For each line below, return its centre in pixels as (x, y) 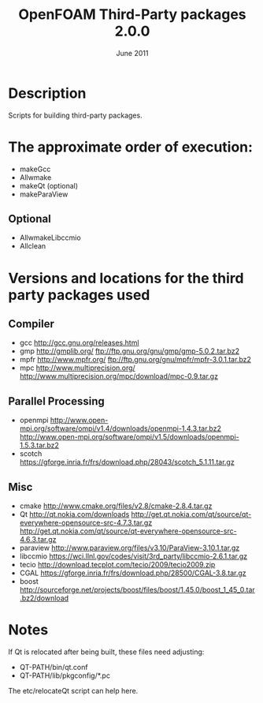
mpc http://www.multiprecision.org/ (77, 368)
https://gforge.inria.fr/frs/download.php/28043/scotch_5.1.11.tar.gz (127, 462)
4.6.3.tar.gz (38, 540)
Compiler (31, 324)
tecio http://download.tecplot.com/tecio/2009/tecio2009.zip (117, 565)
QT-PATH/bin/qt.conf (54, 667)
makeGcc (35, 169)
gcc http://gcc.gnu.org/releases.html (79, 343)
